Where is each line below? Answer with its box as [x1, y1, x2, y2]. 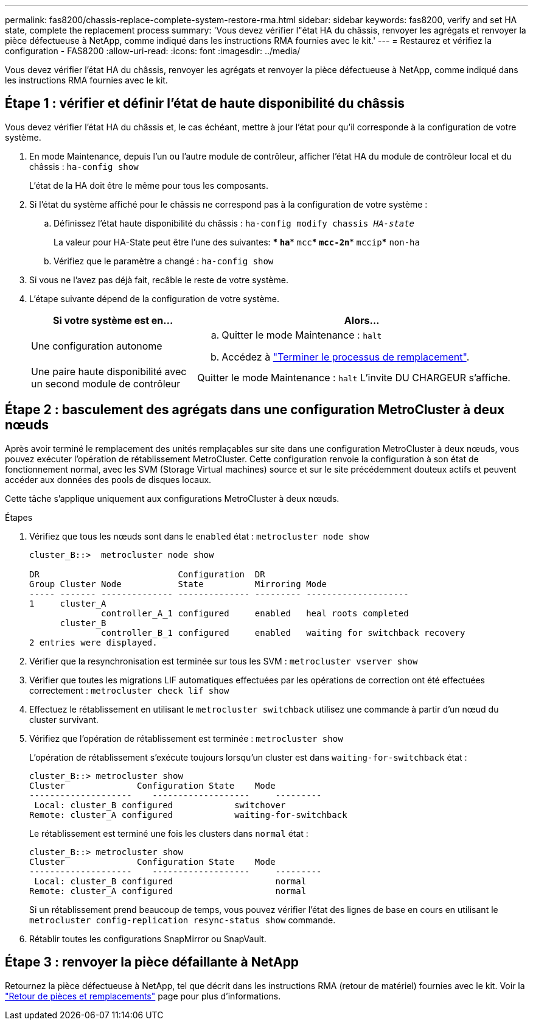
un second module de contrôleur [31, 377, 181, 390]
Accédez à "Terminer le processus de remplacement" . [221, 350, 470, 363]
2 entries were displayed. [29, 637, 158, 647]
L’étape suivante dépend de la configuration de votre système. [29, 293, 280, 304]
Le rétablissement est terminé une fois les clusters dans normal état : [29, 828, 308, 839]
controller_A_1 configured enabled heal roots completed [101, 608, 409, 618]
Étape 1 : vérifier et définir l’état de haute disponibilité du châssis [5, 96, 405, 111]
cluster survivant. [29, 714, 99, 725]
